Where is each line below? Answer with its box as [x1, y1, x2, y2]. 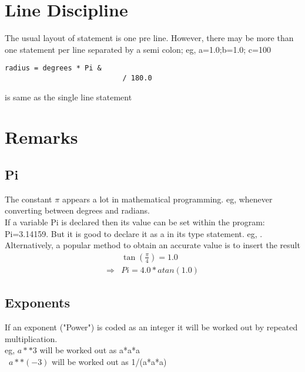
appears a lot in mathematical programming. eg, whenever [62, 192, 273, 205]
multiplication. [5, 332, 58, 344]
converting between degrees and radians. [5, 204, 150, 217]
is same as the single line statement [5, 90, 132, 103]
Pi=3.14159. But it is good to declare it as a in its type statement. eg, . [5, 227, 263, 239]
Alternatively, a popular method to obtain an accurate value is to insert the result [5, 239, 300, 251]
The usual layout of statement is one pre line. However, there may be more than [5, 32, 294, 44]
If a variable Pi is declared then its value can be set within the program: [5, 215, 265, 228]
